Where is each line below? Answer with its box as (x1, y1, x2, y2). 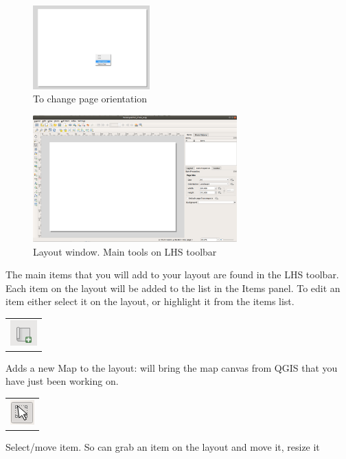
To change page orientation (33, 91, 148, 106)
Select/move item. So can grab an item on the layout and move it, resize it (5, 439, 320, 454)
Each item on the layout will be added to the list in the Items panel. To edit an (5, 280, 341, 295)
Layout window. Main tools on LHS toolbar (33, 244, 217, 258)
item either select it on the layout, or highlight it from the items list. (5, 294, 295, 309)
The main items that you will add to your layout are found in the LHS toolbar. (5, 267, 339, 282)
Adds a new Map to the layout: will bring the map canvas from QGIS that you (5, 360, 338, 374)
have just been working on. (5, 374, 119, 388)
